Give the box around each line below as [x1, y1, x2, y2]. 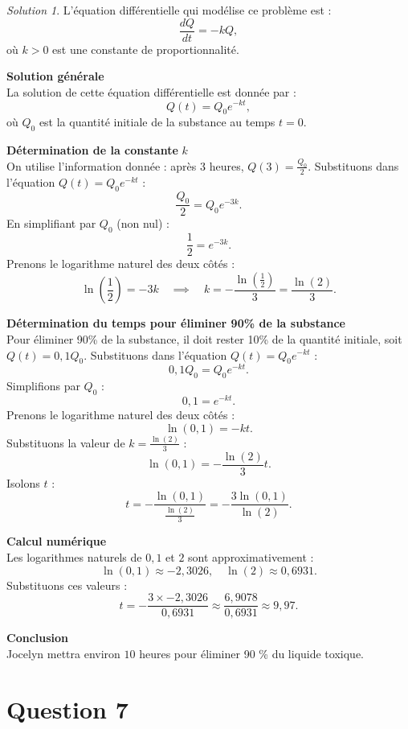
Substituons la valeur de [6, 434, 125, 451]
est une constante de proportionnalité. [52, 40, 239, 57]
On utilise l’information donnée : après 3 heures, [6, 157, 244, 174]
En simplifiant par [6, 215, 96, 232]
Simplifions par [6, 377, 80, 394]
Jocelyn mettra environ [6, 645, 120, 661]
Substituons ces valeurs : [6, 576, 128, 593]
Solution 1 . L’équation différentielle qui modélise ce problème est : [6, 2, 332, 18]
